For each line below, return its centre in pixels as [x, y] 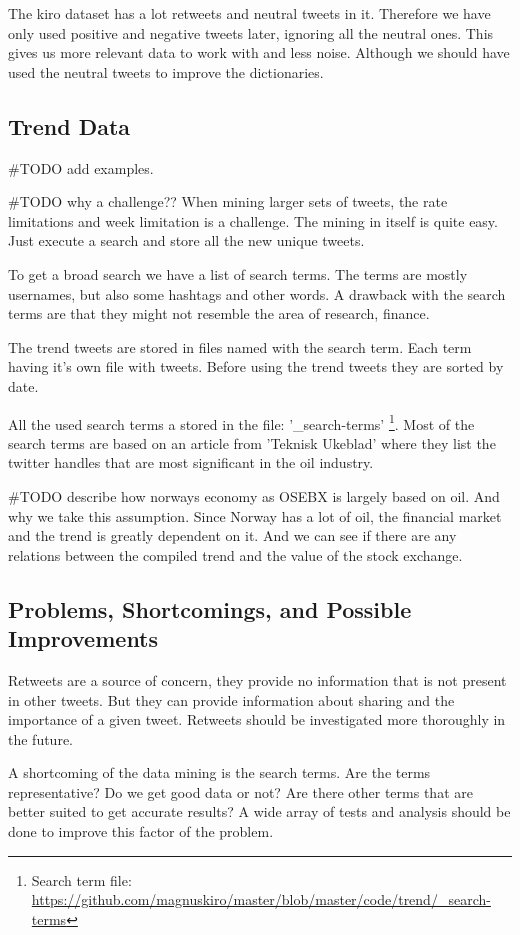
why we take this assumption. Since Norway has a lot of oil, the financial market [255, 515]
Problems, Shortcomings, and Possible [210, 608]
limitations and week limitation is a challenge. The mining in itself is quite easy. [253, 220]
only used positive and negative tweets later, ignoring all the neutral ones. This [251, 32]
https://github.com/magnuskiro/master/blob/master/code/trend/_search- [261, 899]
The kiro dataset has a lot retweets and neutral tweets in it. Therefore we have [249, 13]
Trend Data [69, 125]
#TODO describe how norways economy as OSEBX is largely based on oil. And [254, 495]
